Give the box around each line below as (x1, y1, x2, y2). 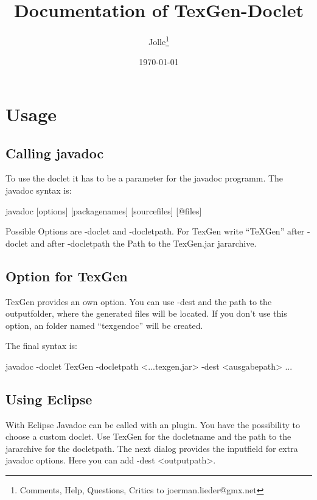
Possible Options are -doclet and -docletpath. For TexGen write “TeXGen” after (5, 225, 305, 238)
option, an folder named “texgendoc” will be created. (5, 319, 203, 331)
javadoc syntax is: (5, 183, 72, 196)
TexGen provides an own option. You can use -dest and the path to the (5, 295, 272, 308)
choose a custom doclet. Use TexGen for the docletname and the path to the (5, 430, 291, 443)
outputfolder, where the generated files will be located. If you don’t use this (5, 307, 287, 320)
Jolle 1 (148, 33, 170, 48)
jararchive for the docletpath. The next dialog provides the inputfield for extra (5, 442, 298, 454)
